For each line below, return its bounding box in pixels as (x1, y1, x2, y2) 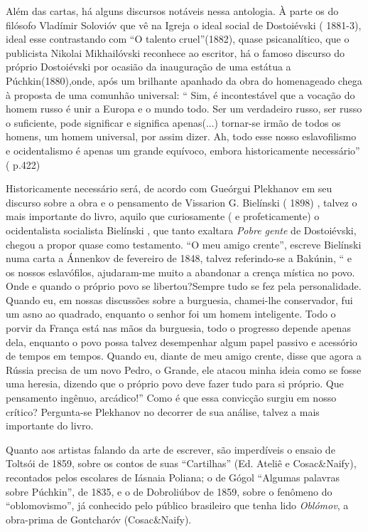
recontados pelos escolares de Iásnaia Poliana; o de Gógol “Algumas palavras (6, 470, 340, 484)
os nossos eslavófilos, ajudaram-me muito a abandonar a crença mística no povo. (6, 264, 355, 279)
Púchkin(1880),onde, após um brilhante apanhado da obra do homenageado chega (6, 73, 362, 88)
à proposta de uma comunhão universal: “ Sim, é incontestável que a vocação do (6, 87, 355, 102)
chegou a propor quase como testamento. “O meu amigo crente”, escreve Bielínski (6, 236, 362, 251)
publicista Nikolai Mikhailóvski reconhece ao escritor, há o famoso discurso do (6, 45, 345, 60)
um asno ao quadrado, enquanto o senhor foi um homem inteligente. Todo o (6, 306, 336, 321)
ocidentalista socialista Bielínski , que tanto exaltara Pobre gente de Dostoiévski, (6, 222, 357, 237)
